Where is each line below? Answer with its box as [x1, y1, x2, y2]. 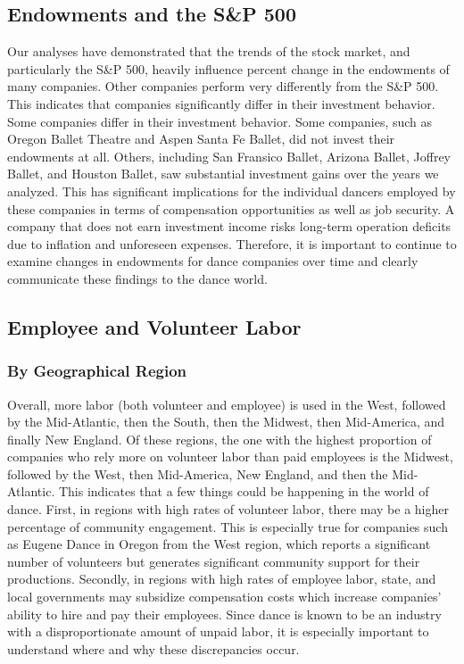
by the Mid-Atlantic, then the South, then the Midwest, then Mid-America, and [7, 412, 445, 431]
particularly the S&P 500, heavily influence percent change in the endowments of [7, 59, 450, 78]
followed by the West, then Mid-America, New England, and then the [7, 464, 388, 483]
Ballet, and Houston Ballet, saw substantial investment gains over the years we [7, 164, 439, 183]
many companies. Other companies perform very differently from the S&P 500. [7, 77, 439, 95]
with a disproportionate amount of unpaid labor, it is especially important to [7, 622, 429, 641]
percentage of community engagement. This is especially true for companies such [7, 517, 448, 535]
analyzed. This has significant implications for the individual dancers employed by [7, 181, 456, 200]
